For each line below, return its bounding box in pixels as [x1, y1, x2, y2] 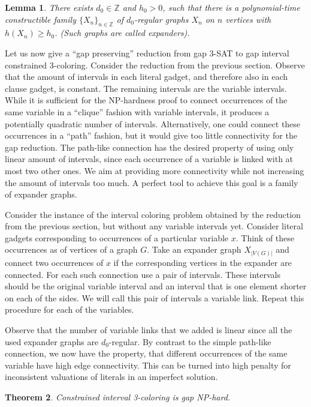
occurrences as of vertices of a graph [5, 243, 138, 256]
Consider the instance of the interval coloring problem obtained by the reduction [5, 208, 301, 220]
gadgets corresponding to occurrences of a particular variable [5, 231, 229, 244]
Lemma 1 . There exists [5, 1, 93, 13]
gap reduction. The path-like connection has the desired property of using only [5, 140, 294, 153]
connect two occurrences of [5, 256, 104, 268]
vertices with [225, 13, 271, 25]
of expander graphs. [5, 188, 77, 200]
